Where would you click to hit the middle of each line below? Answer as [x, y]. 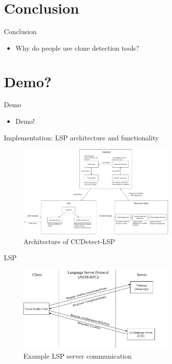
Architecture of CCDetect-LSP [69, 241]
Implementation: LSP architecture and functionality [81, 137]
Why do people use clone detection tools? [77, 48]
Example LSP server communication [78, 355]
